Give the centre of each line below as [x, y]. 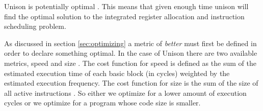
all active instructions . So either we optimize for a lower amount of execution [125, 92]
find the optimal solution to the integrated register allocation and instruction [124, 16]
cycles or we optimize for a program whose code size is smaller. [102, 103]
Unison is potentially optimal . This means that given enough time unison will [126, 6]
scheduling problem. [35, 26]
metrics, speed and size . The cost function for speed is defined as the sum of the [130, 63]
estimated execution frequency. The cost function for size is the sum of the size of [131, 83]
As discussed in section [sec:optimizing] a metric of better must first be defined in [130, 43]
